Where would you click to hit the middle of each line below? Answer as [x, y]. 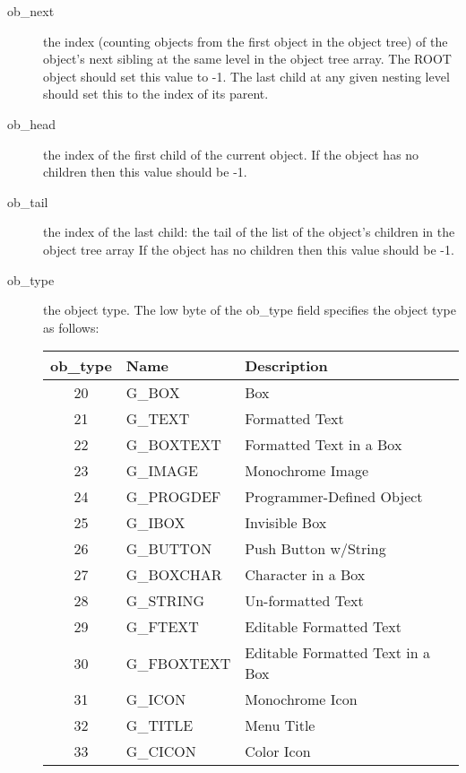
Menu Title [280, 725]
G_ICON [156, 699]
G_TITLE [160, 725]
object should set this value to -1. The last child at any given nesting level [246, 76]
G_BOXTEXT [173, 445]
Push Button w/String [315, 549]
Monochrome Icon [301, 699]
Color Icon [278, 751]
